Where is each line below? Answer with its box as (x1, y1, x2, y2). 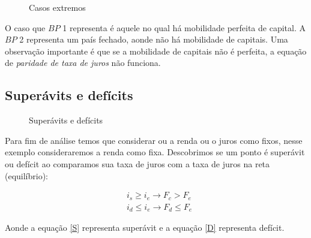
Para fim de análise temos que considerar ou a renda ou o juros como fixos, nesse (5, 134, 303, 146)
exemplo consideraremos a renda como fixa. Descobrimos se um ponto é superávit (5, 146, 305, 158)
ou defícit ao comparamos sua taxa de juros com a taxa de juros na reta (5, 157, 270, 170)
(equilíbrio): (5, 169, 49, 182)
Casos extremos (29, 1, 86, 13)
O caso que (5, 21, 46, 34)
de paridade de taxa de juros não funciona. (5, 56, 161, 69)
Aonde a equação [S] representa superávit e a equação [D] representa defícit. (5, 221, 285, 234)
